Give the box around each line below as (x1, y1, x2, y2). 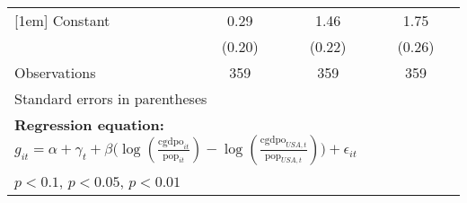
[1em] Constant (14, 10, 110, 31)
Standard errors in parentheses (14, 88, 207, 109)
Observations (14, 62, 96, 83)
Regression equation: (14, 114, 164, 135)
